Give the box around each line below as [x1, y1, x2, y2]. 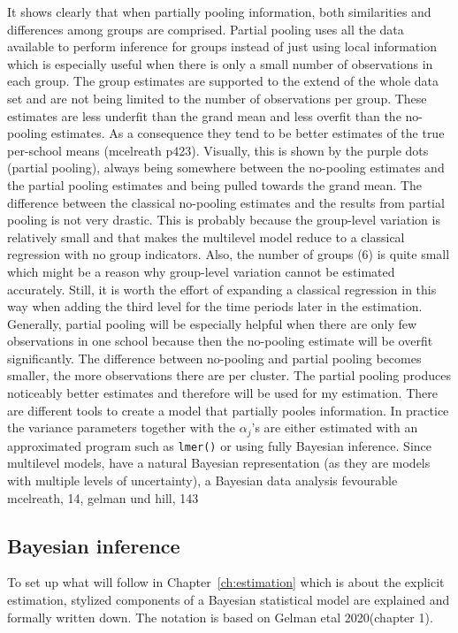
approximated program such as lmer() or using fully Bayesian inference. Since [7, 436, 432, 454]
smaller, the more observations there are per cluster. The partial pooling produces [7, 366, 452, 385]
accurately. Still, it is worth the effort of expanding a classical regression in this [7, 279, 437, 298]
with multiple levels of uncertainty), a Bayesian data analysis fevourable [7, 470, 398, 489]
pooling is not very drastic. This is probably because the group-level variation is [7, 210, 440, 229]
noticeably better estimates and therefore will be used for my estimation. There [7, 384, 438, 402]
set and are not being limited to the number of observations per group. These [7, 88, 427, 107]
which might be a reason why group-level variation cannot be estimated [7, 262, 395, 280]
